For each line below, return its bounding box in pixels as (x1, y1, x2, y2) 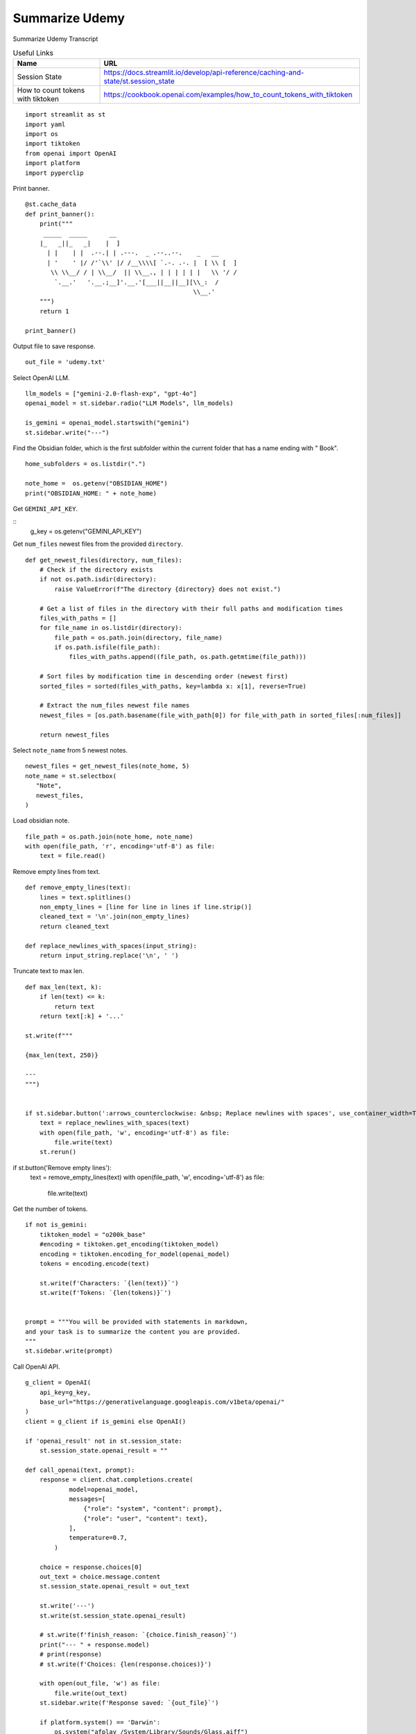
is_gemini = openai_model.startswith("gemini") (25, 419, 190, 427)
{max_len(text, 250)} (25, 1051, 98, 1059)
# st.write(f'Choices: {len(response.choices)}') (39, 1660, 211, 1668)
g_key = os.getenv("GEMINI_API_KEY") (30, 527, 142, 535)
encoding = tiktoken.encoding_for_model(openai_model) (39, 1250, 230, 1258)
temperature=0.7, (69, 1534, 128, 1542)
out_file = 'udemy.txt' (25, 358, 106, 366)
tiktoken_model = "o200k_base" (39, 1230, 146, 1238)
